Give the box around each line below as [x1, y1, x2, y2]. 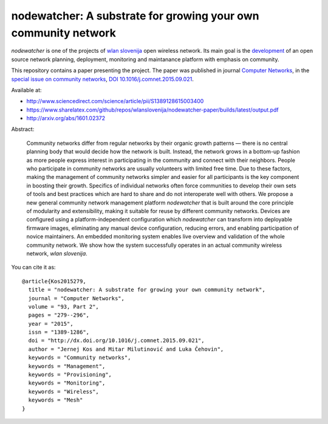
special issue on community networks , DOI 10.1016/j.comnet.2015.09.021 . [11, 75, 194, 82]
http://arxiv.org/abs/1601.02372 [26, 115, 106, 122]
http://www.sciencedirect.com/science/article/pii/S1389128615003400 [26, 98, 204, 105]
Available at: [11, 86, 42, 93]
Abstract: [11, 126, 35, 133]
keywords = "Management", [28, 363, 106, 369]
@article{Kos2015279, [22, 278, 86, 284]
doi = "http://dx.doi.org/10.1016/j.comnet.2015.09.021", [28, 337, 205, 344]
